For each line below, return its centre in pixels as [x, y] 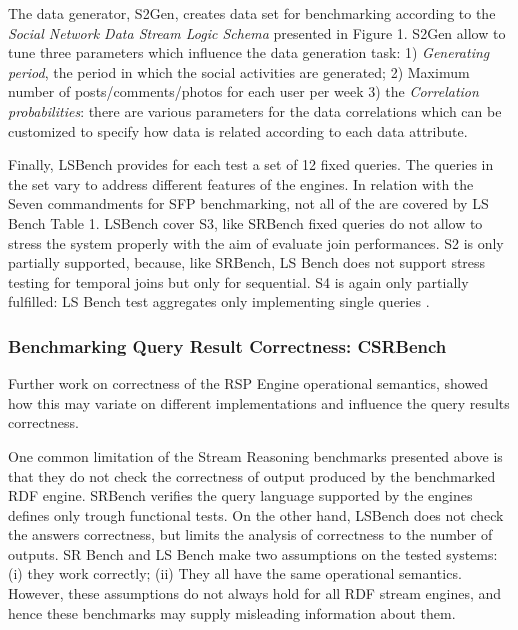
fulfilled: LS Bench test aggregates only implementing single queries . [219, 301]
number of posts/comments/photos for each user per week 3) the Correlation [243, 91]
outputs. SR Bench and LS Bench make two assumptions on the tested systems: [253, 553]
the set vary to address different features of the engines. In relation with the [241, 183]
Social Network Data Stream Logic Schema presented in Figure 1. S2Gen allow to [257, 32]
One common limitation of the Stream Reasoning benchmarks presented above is [255, 455]
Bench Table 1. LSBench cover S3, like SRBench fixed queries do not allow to [245, 222]
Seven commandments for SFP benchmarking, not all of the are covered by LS [248, 203]
